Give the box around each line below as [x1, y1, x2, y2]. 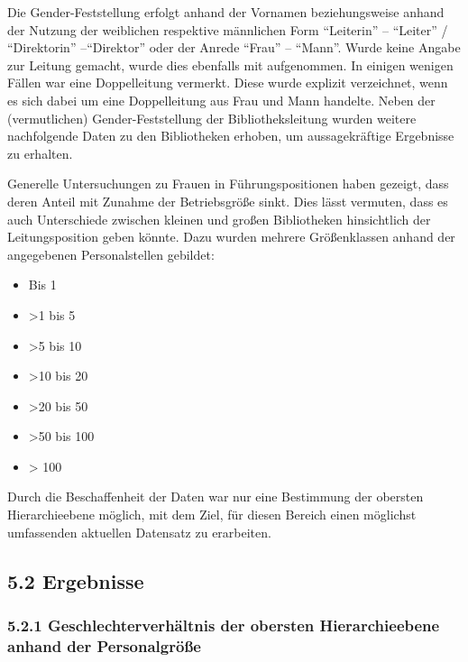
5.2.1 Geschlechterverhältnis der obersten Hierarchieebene [7, 613, 440, 636]
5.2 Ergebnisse [7, 566, 144, 594]
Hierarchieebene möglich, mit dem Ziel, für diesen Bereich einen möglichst [7, 505, 417, 524]
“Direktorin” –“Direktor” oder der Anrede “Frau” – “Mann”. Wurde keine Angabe [7, 38, 461, 57]
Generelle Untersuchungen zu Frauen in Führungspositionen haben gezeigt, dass [7, 174, 449, 193]
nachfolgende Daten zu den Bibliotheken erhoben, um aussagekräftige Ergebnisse [7, 126, 454, 145]
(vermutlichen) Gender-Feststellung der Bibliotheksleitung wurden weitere [7, 108, 417, 127]
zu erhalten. [7, 143, 73, 162]
